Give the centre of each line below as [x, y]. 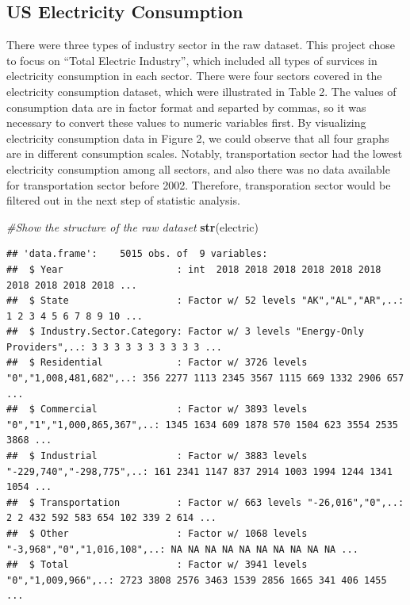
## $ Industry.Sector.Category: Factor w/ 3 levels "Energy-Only [186, 332]
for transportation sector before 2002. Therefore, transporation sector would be [199, 184]
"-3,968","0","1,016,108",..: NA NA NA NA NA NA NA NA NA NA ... [182, 549]
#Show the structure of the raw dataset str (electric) [132, 226]
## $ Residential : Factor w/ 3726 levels [157, 363]
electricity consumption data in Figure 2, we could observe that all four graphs [198, 138]
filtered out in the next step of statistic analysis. [123, 200]
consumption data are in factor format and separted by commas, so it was [186, 107]
